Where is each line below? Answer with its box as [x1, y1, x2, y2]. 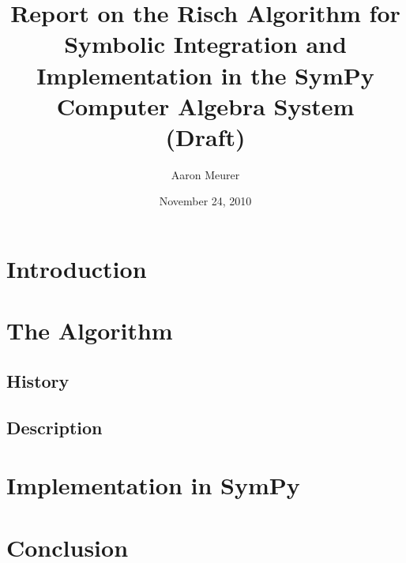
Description [6, 415, 103, 439]
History [6, 369, 70, 393]
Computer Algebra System [56, 89, 355, 122]
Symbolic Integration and [64, 28, 347, 60]
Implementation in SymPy [6, 469, 300, 501]
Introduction [6, 253, 147, 285]
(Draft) [165, 120, 246, 152]
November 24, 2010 [159, 193, 252, 209]
